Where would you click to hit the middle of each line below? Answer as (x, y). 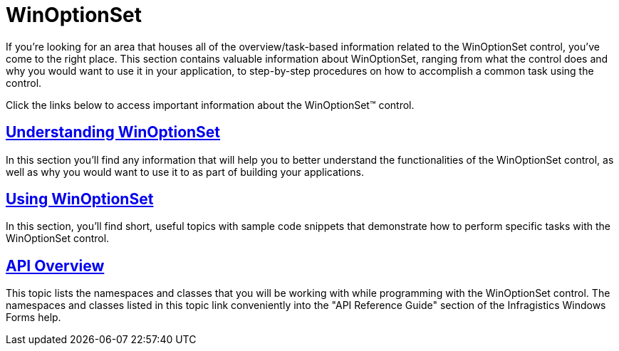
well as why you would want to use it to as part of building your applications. (185, 172)
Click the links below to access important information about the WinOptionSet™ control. (210, 105)
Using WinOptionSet (80, 199)
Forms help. (33, 318)
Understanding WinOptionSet (113, 132)
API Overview (55, 266)
